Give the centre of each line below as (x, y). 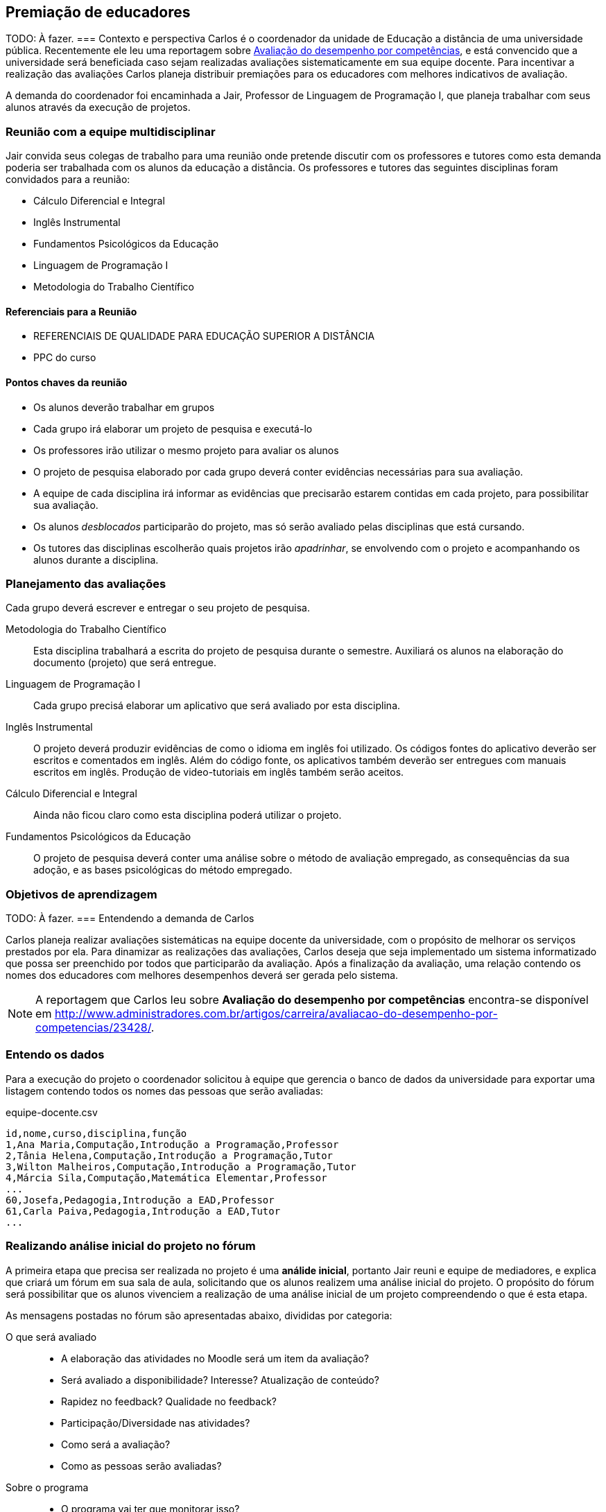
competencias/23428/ (93, 1028)
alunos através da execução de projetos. (98, 107)
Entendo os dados (55, 1055)
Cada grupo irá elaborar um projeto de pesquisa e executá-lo (173, 428)
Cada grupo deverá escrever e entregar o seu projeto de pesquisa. (158, 608)
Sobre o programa (47, 1487)
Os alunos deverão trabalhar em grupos (124, 407)
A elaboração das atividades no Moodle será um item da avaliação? (215, 1358)
